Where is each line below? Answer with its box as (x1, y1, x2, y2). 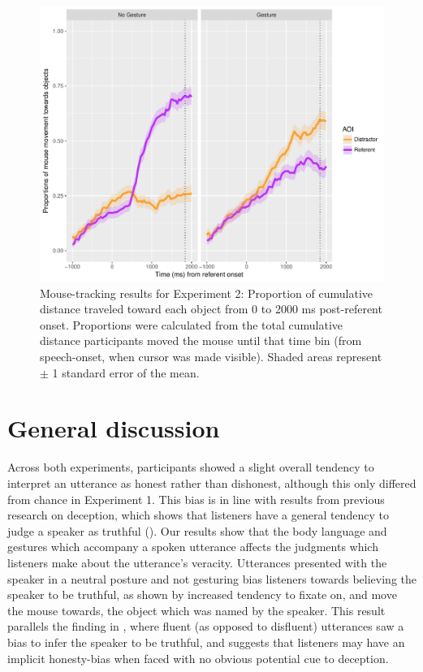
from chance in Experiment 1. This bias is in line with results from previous (7, 490, 385, 507)
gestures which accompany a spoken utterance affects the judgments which (7, 538, 378, 555)
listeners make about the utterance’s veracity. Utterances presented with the (7, 554, 387, 571)
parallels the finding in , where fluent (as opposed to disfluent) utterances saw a (7, 618, 404, 635)
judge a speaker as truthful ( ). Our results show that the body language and (7, 522, 387, 539)
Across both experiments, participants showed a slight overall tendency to (7, 459, 374, 476)
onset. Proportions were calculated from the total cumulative (40, 316, 343, 333)
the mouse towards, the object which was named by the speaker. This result (7, 601, 386, 618)
